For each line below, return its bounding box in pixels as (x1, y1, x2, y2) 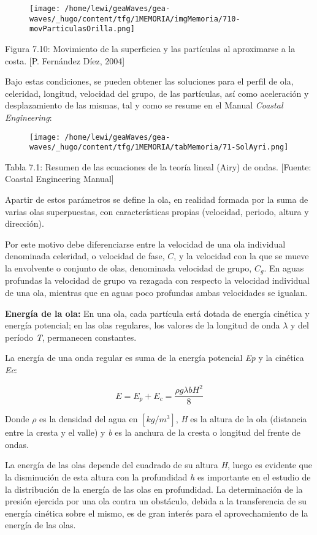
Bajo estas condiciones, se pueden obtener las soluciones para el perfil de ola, (5, 75, 294, 88)
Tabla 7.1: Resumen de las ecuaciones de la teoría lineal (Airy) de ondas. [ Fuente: (5, 160, 311, 173)
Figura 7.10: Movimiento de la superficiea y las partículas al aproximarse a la (5, 42, 296, 55)
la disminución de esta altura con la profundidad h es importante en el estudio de (5, 470, 311, 483)
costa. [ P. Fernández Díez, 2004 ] (5, 54, 125, 67)
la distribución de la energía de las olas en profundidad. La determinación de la (5, 482, 303, 495)
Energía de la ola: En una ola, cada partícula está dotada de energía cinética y (5, 306, 310, 319)
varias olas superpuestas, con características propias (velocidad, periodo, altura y (5, 205, 309, 218)
